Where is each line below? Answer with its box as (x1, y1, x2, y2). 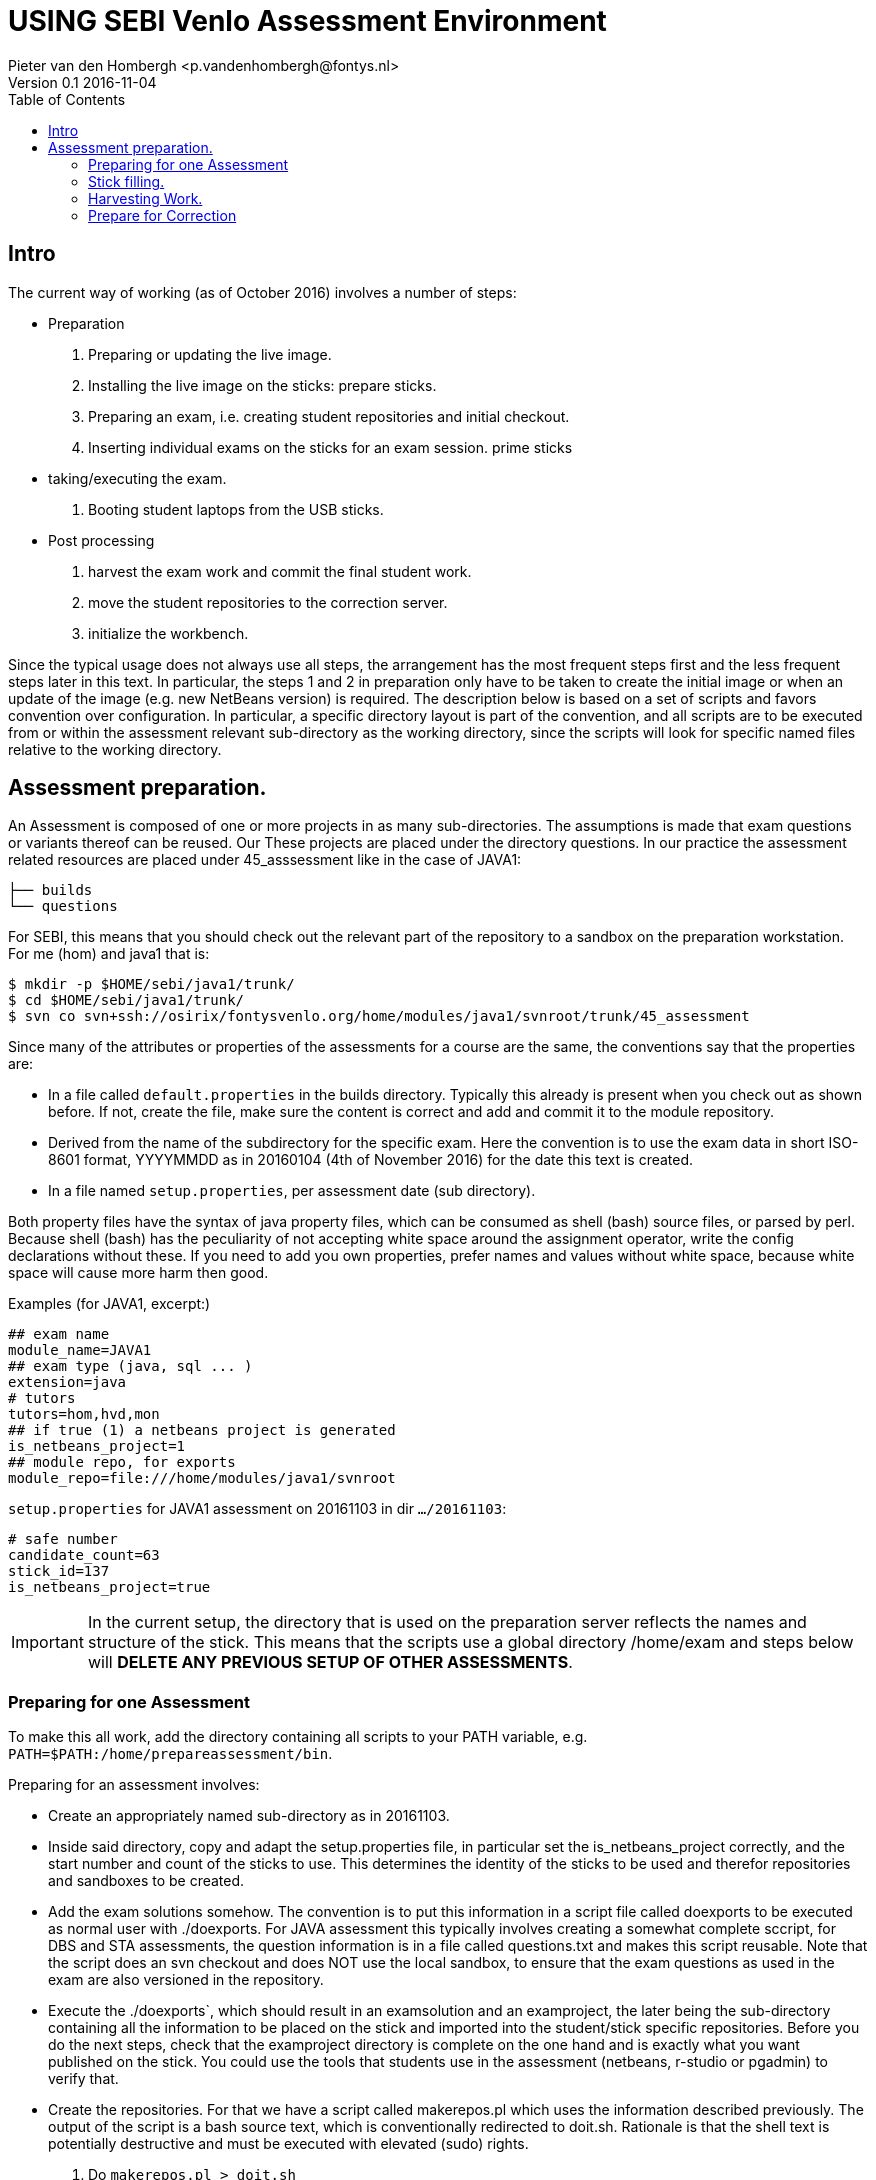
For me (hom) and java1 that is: (8, 945, 210, 963)
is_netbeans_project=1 (8, 1438, 186, 1455)
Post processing (48, 531, 155, 549)
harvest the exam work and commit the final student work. (88, 562, 472, 580)
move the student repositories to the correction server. (88, 593, 448, 611)
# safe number (8, 1531, 118, 1548)
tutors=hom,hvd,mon (8, 1406, 160, 1423)
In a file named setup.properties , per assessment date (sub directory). (48, 1182, 536, 1200)
